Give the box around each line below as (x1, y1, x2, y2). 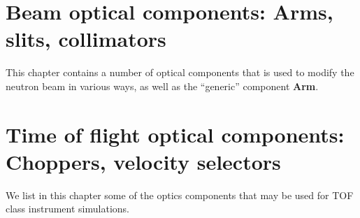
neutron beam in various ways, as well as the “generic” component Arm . (6, 78, 319, 93)
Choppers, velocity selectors (6, 147, 281, 175)
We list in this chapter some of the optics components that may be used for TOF (6, 187, 354, 202)
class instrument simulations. (6, 201, 129, 216)
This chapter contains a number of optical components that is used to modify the (6, 65, 354, 80)
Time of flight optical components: (6, 119, 345, 148)
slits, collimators (6, 24, 166, 53)
